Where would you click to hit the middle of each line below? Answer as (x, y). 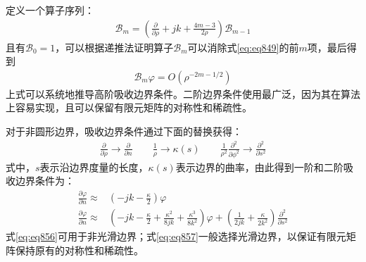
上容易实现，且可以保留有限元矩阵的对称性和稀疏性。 (129, 107)
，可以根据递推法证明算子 (114, 47)
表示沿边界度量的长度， (94, 167)
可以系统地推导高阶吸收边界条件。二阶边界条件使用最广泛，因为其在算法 (193, 93)
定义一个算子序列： (50, 10)
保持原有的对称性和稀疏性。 (79, 250)
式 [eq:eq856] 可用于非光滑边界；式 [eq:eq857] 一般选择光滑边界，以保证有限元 (176, 236)
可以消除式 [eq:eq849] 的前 (243, 47)
